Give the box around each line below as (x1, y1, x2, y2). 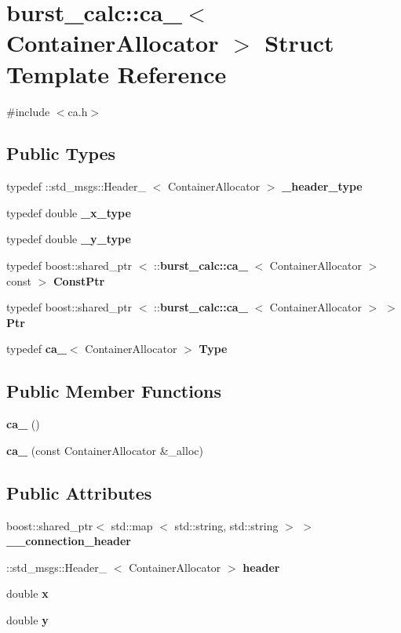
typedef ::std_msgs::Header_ (6, 178, 146, 195)
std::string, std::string (174, 517, 279, 533)
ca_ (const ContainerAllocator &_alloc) (6, 442, 203, 458)
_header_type (282, 178, 363, 195)
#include (6, 103, 50, 119)
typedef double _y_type (6, 231, 131, 247)
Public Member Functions (6, 379, 221, 403)
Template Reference (6, 57, 227, 89)
